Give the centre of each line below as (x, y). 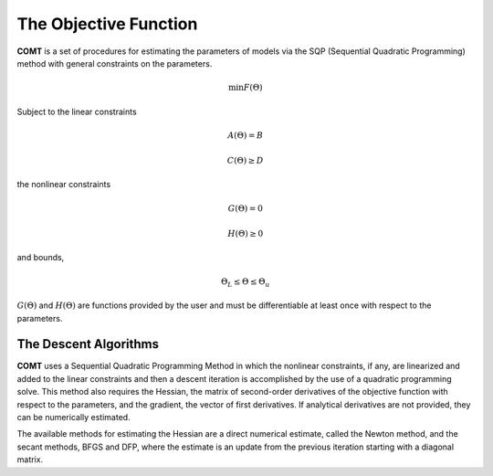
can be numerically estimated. (74, 418)
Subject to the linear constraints (77, 111)
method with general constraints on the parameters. (115, 63)
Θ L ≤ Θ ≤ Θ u (245, 282)
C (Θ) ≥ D (245, 161)
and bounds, (41, 258)
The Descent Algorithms (88, 344)
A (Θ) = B (246, 135)
